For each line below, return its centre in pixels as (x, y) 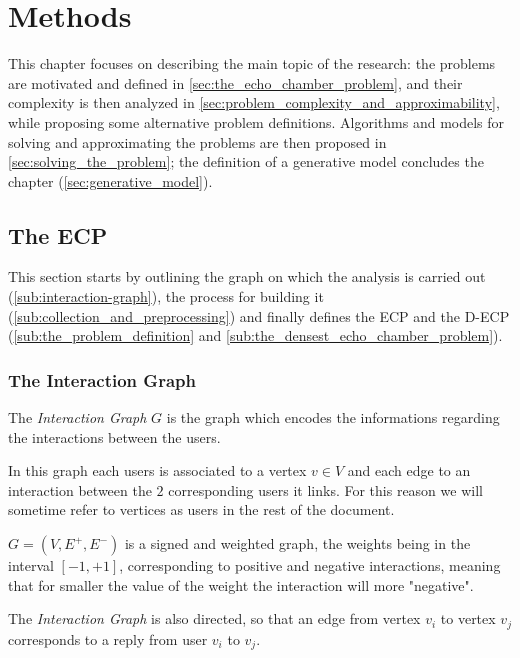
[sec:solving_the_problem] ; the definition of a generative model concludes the (246, 161)
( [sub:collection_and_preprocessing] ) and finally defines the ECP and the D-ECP (259, 315)
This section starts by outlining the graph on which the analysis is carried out (247, 276)
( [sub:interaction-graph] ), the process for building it (166, 296)
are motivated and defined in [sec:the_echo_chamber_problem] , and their (235, 82)
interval (31, 565)
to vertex (468, 618)
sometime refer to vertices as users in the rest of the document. (201, 509)
